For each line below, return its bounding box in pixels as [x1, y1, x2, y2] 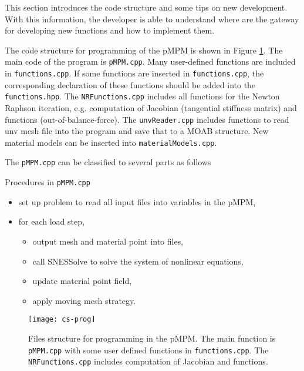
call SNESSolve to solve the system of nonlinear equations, [32, 255, 244, 267]
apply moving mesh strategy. [32, 294, 136, 306]
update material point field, [32, 275, 132, 287]
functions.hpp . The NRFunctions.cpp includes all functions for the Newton [5, 90, 280, 102]
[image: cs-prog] [28, 315, 96, 324]
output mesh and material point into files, [32, 235, 184, 247]
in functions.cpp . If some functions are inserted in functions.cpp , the [5, 67, 264, 79]
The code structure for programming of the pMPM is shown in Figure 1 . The [5, 44, 283, 56]
